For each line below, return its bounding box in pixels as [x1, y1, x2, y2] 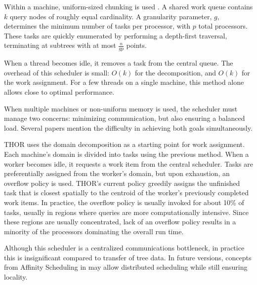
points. [126, 40, 147, 50]
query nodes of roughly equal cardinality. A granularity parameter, [9, 11, 212, 21]
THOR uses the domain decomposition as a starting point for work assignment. [4, 139, 245, 149]
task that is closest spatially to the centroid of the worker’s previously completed [4, 187, 249, 198]
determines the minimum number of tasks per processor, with [4, 21, 191, 31]
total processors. [198, 21, 248, 31]
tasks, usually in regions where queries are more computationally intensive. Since [4, 207, 249, 217]
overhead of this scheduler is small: [4, 67, 110, 77]
